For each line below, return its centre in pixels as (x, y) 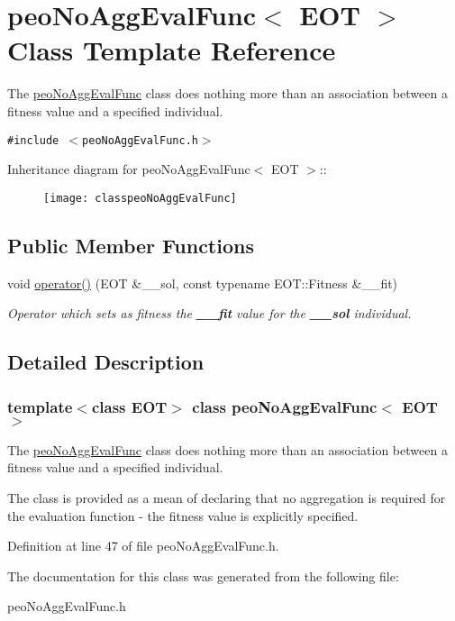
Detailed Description (106, 362)
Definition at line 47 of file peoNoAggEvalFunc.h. (143, 546)
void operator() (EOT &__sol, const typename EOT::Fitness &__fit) (203, 283)
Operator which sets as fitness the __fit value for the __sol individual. (209, 313)
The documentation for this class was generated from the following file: (203, 575)
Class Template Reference (172, 50)
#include (33, 140)
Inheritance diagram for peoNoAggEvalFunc (129, 169)
